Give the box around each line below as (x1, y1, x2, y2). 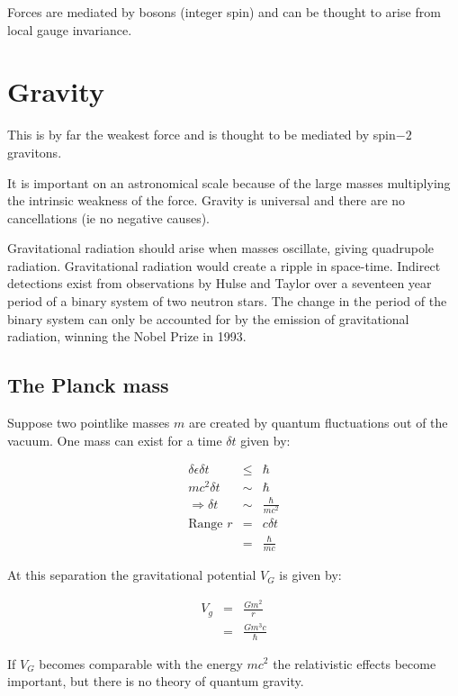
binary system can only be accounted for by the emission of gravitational (7, 309, 409, 328)
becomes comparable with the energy (39, 654, 243, 673)
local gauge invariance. (7, 20, 132, 39)
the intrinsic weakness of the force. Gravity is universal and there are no (7, 191, 406, 210)
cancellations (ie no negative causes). (7, 208, 210, 227)
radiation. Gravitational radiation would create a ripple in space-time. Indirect (7, 256, 441, 275)
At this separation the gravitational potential (7, 565, 256, 584)
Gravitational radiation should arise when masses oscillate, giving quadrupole (7, 239, 435, 258)
